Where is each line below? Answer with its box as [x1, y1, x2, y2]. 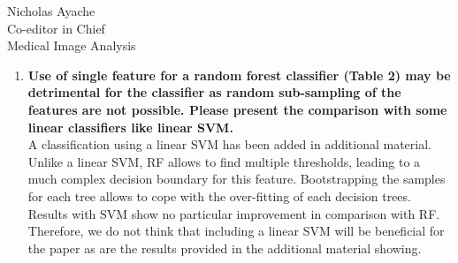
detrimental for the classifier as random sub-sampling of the [27, 83, 401, 101]
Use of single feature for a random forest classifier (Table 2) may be [27, 65, 451, 84]
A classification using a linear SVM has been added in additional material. [27, 135, 431, 154]
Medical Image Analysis [7, 36, 136, 55]
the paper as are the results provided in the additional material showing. [27, 238, 422, 257]
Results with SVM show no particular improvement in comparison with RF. [27, 204, 440, 222]
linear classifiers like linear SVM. [27, 117, 233, 136]
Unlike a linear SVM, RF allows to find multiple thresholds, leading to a [27, 152, 421, 170]
